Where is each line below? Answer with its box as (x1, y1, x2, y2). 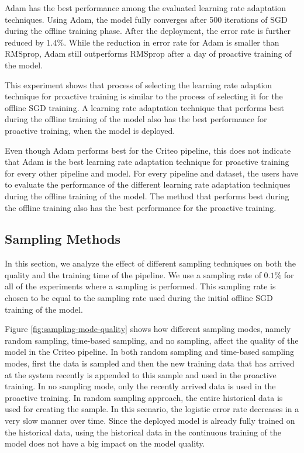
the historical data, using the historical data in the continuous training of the (5, 426, 281, 438)
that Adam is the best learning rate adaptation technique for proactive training (5, 155, 289, 168)
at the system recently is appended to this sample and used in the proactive (5, 368, 277, 381)
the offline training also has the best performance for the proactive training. (5, 201, 277, 213)
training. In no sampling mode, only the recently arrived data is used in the (5, 380, 276, 392)
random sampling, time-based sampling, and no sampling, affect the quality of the (5, 334, 299, 346)
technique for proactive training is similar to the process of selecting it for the (5, 90, 283, 102)
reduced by (5, 36, 44, 48)
